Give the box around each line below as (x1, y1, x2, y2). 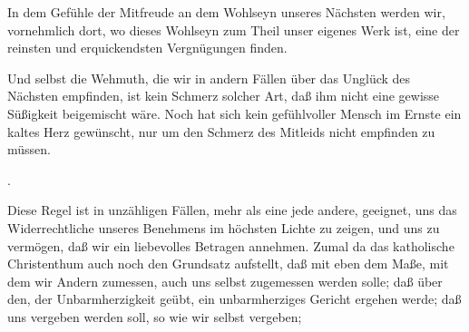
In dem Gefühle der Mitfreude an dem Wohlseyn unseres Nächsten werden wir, (7, 3, 445, 21)
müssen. (7, 140, 51, 159)
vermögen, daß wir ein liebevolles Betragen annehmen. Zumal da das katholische (7, 236, 454, 255)
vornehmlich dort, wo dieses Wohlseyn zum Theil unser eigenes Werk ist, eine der (7, 20, 460, 39)
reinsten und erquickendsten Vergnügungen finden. (7, 38, 288, 57)
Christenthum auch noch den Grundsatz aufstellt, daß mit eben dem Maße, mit (7, 254, 449, 273)
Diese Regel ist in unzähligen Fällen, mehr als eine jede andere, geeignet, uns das (7, 200, 457, 220)
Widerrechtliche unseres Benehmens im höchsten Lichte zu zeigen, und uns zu (7, 218, 440, 237)
